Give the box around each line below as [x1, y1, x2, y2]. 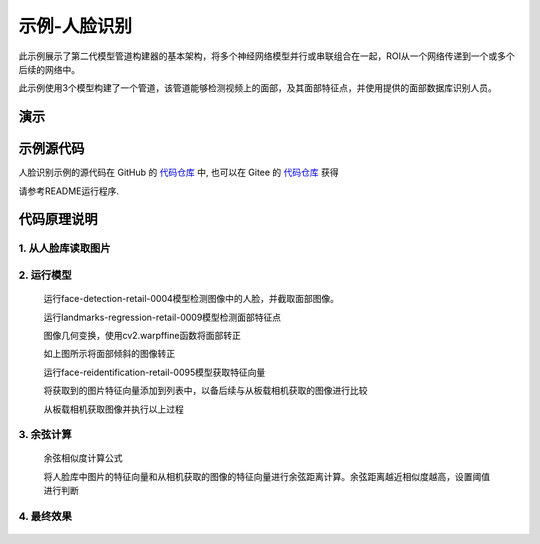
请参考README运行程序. [18, 185, 120, 197]
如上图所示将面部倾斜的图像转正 [43, 348, 175, 360]
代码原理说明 [18, 211, 98, 228]
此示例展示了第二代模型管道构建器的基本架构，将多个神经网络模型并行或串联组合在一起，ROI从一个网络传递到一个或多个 [18, 50, 515, 62]
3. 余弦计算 [18, 428, 72, 442]
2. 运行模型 [18, 268, 72, 282]
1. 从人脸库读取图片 [18, 241, 111, 255]
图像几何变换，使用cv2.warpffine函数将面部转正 [43, 329, 242, 341]
